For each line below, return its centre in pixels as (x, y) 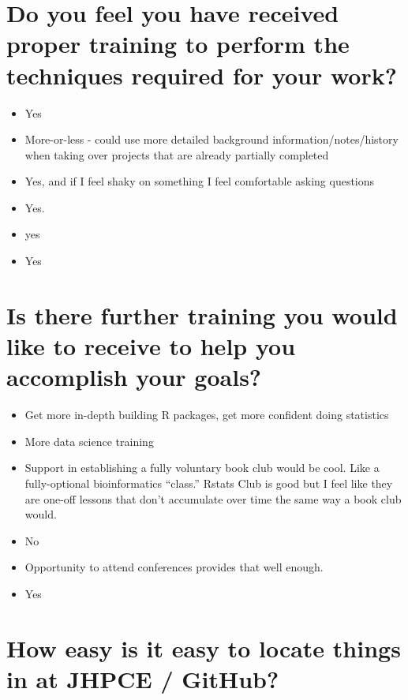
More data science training (89, 441)
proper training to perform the (178, 44)
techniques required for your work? (202, 75)
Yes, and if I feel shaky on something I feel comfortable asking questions (200, 181)
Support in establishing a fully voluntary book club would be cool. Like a (202, 468)
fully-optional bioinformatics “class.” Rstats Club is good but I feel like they (209, 483)
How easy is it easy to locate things (204, 648)
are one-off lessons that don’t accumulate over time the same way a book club (213, 498)
